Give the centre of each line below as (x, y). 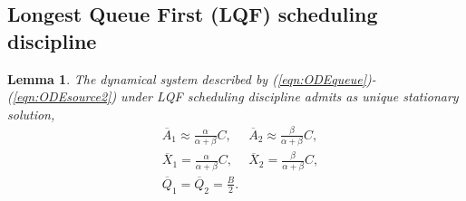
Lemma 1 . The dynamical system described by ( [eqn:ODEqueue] (187, 78)
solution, (31, 114)
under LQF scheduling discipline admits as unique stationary (290, 96)
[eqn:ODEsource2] (62, 96)
